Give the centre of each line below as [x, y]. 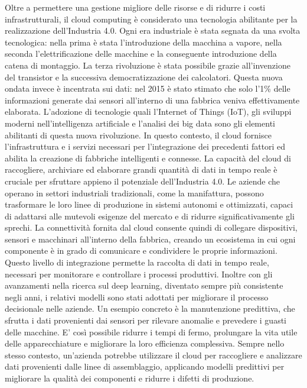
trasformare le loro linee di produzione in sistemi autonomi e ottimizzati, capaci [149, 204]
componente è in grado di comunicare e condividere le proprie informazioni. [141, 250]
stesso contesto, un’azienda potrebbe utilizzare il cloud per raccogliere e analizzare [153, 355]
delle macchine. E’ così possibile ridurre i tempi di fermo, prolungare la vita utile [151, 332]
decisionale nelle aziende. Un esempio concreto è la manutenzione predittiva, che [150, 308]
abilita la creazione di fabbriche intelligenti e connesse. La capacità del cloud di [148, 158]
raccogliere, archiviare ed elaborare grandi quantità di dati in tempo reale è [141, 169]
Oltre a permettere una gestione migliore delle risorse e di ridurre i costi [135, 7]
